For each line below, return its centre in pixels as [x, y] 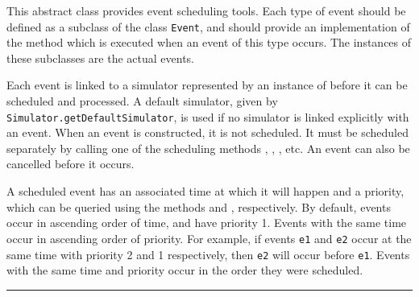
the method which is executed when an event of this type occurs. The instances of [209, 42]
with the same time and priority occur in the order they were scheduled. [185, 270]
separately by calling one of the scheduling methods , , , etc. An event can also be [208, 148]
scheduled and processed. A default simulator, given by [142, 101]
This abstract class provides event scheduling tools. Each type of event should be [206, 10]
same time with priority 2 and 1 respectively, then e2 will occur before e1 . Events [208, 254]
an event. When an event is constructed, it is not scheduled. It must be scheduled [208, 132]
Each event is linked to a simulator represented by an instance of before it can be [207, 85]
